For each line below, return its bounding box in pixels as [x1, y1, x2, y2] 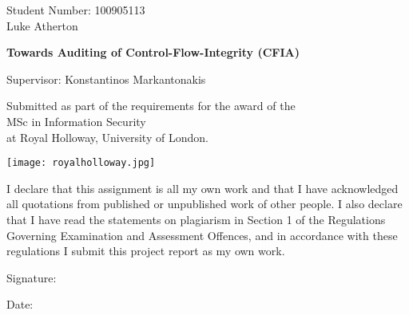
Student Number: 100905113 [6, 2, 145, 18]
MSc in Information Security [6, 112, 146, 129]
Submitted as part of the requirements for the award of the [6, 97, 296, 114]
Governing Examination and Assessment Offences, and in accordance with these [6, 226, 398, 243]
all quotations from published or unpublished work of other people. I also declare [6, 195, 403, 212]
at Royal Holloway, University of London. [6, 128, 208, 145]
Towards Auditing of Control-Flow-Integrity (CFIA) [6, 44, 300, 61]
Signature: [6, 269, 57, 285]
